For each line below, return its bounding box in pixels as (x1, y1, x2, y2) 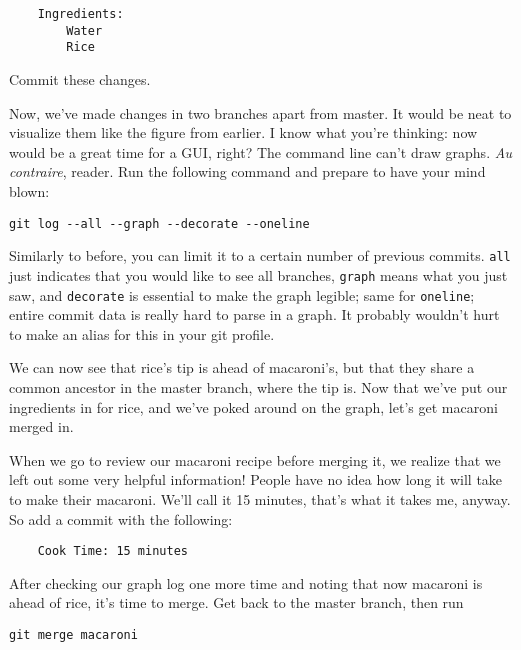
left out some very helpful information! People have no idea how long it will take (9, 469, 503, 490)
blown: (9, 180, 50, 201)
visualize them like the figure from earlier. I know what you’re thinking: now (9, 122, 478, 143)
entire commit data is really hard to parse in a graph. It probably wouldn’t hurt (9, 304, 500, 325)
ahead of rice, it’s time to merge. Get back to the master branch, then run (9, 592, 464, 613)
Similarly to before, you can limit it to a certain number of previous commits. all (9, 245, 511, 266)
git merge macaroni (9, 627, 138, 642)
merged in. (9, 416, 74, 437)
